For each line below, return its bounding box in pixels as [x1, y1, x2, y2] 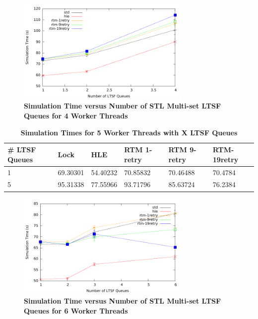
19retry [212, 154, 239, 164]
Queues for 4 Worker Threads [24, 110, 128, 120]
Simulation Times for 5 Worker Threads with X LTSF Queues [20, 127, 238, 137]
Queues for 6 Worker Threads [24, 305, 128, 316]
